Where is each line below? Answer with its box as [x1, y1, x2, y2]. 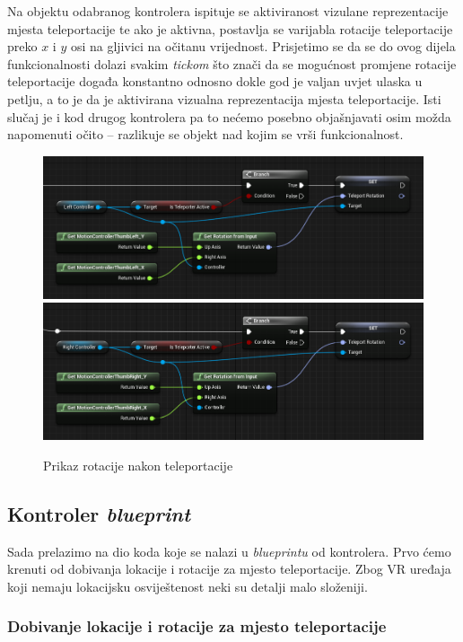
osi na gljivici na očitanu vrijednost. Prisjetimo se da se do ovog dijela [70, 37, 456, 56]
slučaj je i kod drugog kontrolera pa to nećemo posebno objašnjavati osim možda [7, 107, 451, 126]
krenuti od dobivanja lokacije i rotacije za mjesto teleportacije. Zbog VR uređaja [7, 559, 451, 578]
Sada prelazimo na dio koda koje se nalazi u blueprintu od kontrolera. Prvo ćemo [7, 541, 451, 560]
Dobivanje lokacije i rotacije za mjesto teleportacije [7, 615, 387, 638]
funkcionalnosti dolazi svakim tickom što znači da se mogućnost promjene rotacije [7, 54, 457, 73]
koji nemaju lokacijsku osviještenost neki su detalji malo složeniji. [7, 576, 368, 595]
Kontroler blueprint [7, 499, 191, 527]
